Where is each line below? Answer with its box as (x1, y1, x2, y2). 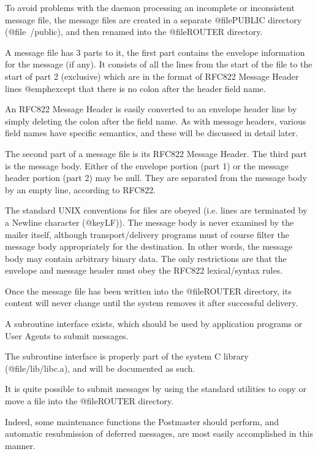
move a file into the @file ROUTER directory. (5, 394, 174, 407)
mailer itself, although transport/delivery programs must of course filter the (5, 228, 289, 240)
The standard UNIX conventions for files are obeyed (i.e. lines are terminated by (5, 204, 308, 217)
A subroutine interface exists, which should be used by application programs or (5, 317, 303, 330)
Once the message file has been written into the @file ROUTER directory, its (5, 284, 292, 297)
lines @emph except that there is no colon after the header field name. (5, 82, 266, 94)
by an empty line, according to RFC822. (5, 183, 156, 196)
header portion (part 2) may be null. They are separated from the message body (5, 171, 307, 184)
